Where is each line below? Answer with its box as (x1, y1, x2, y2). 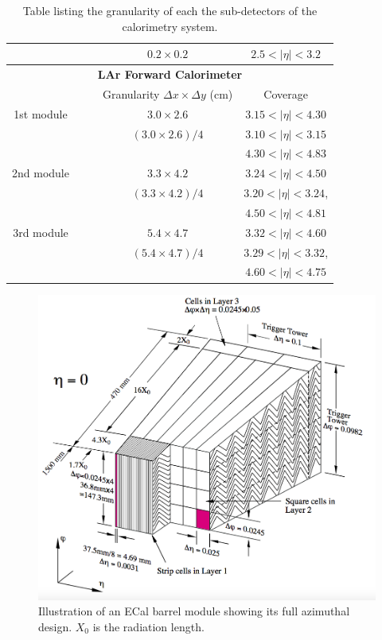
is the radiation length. (92, 618, 205, 634)
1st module (14, 105, 68, 122)
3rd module (13, 223, 68, 240)
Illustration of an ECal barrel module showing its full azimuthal (38, 603, 350, 619)
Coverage (263, 85, 308, 102)
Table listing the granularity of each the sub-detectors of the (22, 2, 318, 18)
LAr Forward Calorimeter (97, 66, 243, 83)
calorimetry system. (122, 17, 218, 34)
